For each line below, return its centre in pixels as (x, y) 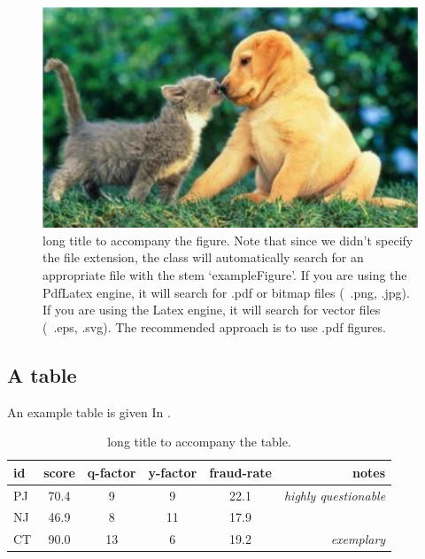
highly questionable (335, 495)
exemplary (358, 539)
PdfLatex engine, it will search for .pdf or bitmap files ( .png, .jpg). (226, 292)
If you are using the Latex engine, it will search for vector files (212, 310)
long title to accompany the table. (199, 442)
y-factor (173, 472)
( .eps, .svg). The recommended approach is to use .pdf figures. (214, 326)
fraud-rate (240, 472)
